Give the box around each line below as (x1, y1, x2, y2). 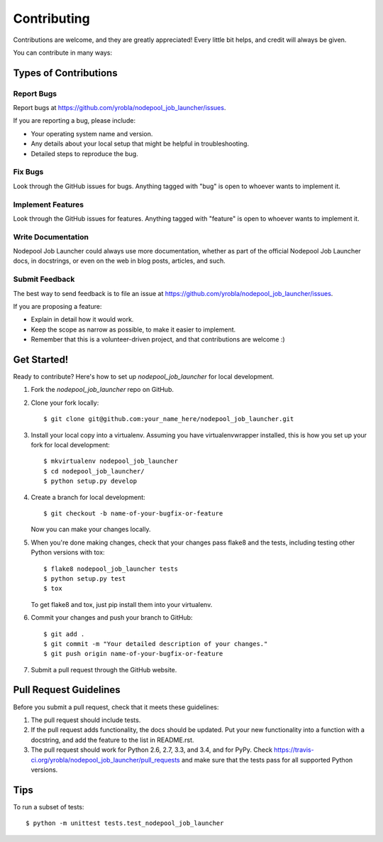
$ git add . (43, 630, 85, 638)
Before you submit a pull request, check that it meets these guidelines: (13, 703, 219, 711)
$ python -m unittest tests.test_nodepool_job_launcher (26, 819, 224, 827)
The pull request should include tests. (30, 716, 141, 724)
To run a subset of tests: (13, 802, 84, 811)
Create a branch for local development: (30, 493, 145, 501)
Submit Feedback (13, 274, 75, 284)
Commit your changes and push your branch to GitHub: (30, 613, 193, 622)
